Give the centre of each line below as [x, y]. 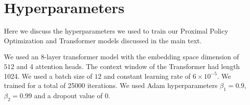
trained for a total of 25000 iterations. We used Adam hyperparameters [111, 85]
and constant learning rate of [147, 76]
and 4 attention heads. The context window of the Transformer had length [128, 66]
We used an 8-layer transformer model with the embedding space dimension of [122, 57]
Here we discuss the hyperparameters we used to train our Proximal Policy [116, 31]
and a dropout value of [68, 95]
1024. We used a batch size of [48, 76]
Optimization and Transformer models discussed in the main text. [103, 40]
